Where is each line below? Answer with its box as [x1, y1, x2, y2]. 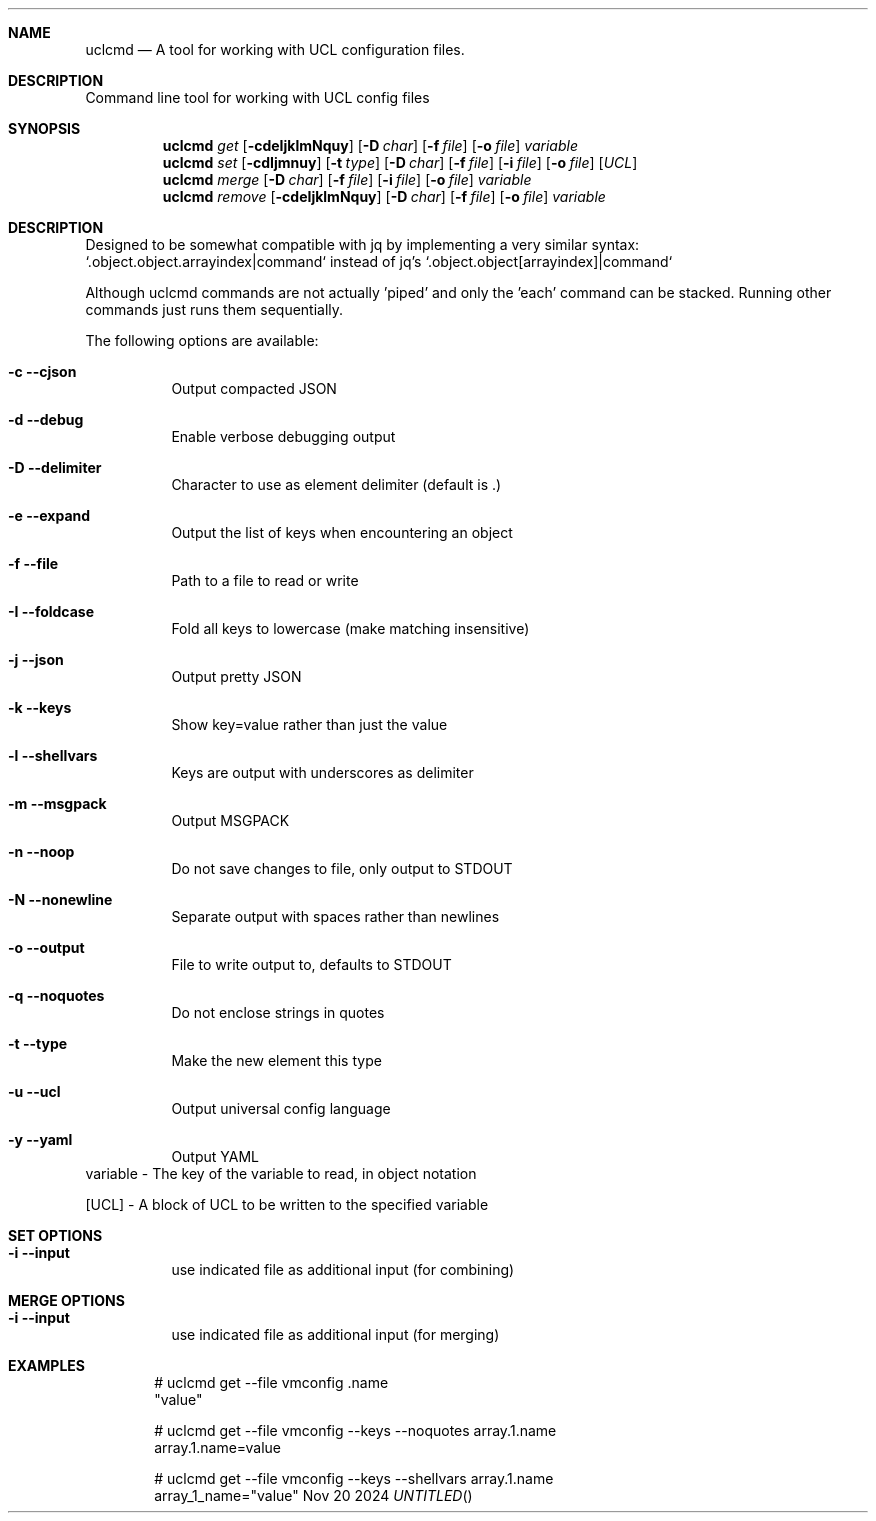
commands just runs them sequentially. [85, 301, 344, 318]
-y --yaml [8, 1131, 73, 1148]
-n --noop [8, 843, 75, 860]
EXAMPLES [8, 1357, 85, 1374]
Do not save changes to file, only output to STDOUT [171, 860, 513, 877]
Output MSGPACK [171, 812, 290, 829]
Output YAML [171, 1148, 260, 1165]
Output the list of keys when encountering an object [171, 524, 513, 541]
